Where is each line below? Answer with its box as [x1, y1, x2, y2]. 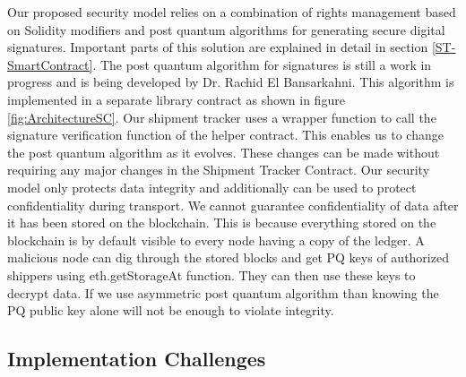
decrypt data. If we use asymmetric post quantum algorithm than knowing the [7, 283, 439, 302]
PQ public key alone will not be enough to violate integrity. [7, 301, 334, 320]
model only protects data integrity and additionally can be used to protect [7, 177, 417, 196]
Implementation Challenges [7, 345, 266, 373]
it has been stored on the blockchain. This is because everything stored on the [7, 213, 436, 232]
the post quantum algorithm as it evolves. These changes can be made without [7, 142, 440, 161]
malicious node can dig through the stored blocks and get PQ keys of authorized [7, 248, 449, 267]
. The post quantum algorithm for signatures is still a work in [92, 55, 432, 73]
